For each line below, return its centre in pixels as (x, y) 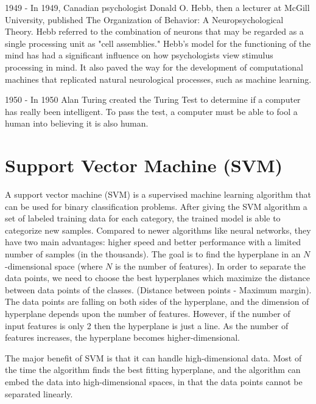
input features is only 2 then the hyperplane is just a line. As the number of (147, 325)
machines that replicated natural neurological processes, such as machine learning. (158, 79)
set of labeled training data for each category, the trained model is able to (143, 218)
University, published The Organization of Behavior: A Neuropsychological (144, 19)
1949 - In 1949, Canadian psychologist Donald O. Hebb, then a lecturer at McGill (157, 7)
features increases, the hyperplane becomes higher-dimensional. (122, 337)
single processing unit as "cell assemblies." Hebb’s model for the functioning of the (158, 43)
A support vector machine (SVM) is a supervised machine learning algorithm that (158, 194)
